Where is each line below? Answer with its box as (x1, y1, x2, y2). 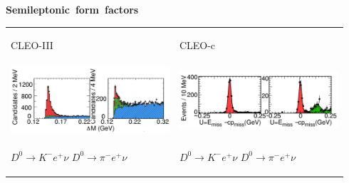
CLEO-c (179, 38, 216, 53)
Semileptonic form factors (6, 2, 139, 16)
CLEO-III (11, 38, 53, 53)
